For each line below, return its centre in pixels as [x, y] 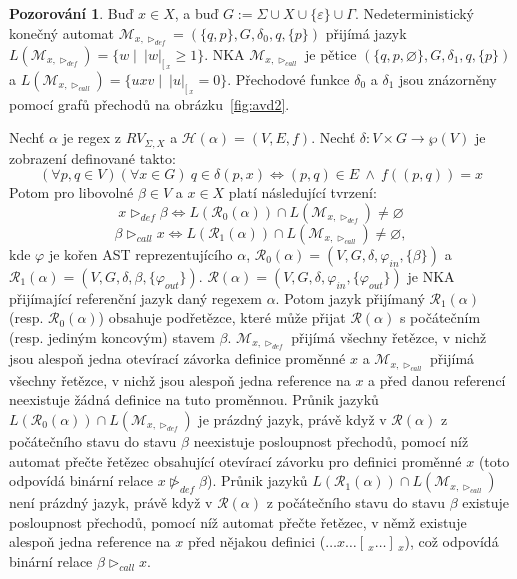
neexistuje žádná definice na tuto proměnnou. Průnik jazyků [194, 399]
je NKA [431, 275]
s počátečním [440, 317]
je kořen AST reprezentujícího [140, 253]
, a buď [196, 13]
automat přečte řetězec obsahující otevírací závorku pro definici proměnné [235, 460]
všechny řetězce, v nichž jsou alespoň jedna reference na [180, 379]
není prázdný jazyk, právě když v [111, 502]
